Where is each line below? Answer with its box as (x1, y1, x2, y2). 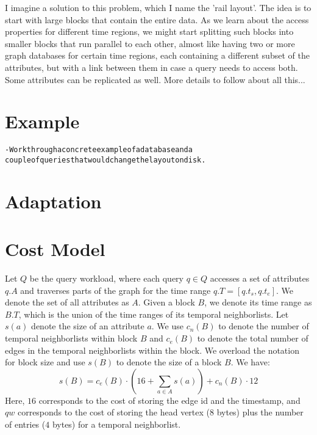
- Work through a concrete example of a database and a (5, 145, 193, 155)
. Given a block (138, 296, 195, 309)
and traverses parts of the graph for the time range (20, 283, 211, 296)
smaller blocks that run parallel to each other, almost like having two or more (5, 37, 295, 49)
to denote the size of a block (116, 356, 222, 368)
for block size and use (5, 356, 85, 368)
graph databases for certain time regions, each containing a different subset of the (5, 49, 310, 62)
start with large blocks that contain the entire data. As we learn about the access (5, 13, 309, 26)
